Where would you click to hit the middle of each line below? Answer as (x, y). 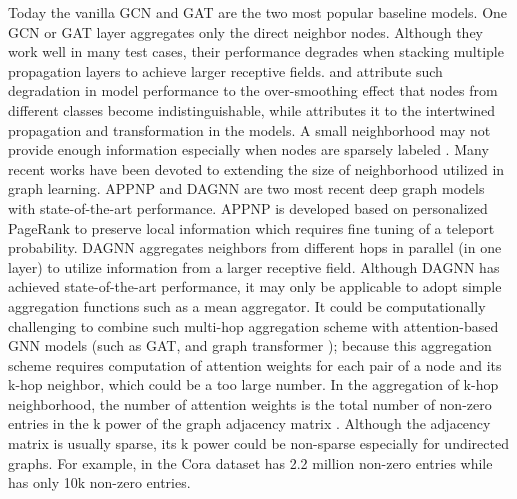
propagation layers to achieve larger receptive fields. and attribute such (225, 70)
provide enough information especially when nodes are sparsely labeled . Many (248, 149)
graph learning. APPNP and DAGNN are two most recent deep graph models (246, 188)
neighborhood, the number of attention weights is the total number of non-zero (250, 403)
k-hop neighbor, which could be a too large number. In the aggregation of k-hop (253, 384)
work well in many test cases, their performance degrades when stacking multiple (256, 51)
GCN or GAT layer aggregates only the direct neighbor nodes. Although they (246, 31)
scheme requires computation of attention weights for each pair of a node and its (255, 364)
